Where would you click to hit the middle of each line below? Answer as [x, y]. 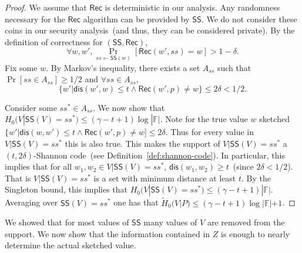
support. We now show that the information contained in [108, 233]
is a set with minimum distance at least [165, 178]
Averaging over [31, 202]
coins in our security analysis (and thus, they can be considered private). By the [150, 30]
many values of [170, 222]
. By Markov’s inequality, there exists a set [123, 67]
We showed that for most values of [67, 222]
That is [18, 178]
